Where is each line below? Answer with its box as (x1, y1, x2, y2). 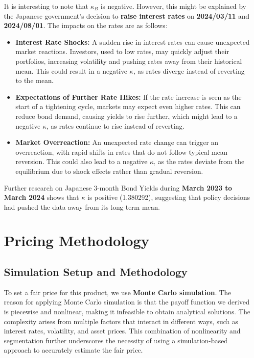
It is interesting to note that (4, 1, 89, 11)
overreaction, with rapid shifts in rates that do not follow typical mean (15, 146, 228, 157)
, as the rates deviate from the (153, 156, 245, 166)
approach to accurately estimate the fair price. (4, 345, 143, 355)
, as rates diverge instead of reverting (133, 65, 245, 76)
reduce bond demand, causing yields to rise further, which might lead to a (15, 110, 238, 121)
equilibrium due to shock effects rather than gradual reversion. (15, 165, 203, 176)
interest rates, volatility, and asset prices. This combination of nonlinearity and (4, 326, 241, 336)
